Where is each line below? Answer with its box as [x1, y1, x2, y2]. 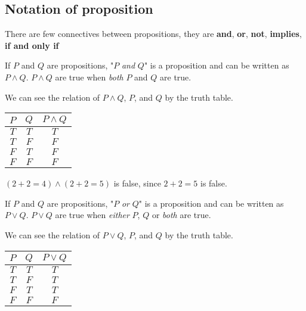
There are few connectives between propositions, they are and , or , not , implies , [5, 27, 302, 40]
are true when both [55, 70, 123, 83]
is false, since [113, 177, 161, 189]
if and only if [5, 39, 59, 51]
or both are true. [152, 209, 211, 221]
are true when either [55, 209, 129, 221]
